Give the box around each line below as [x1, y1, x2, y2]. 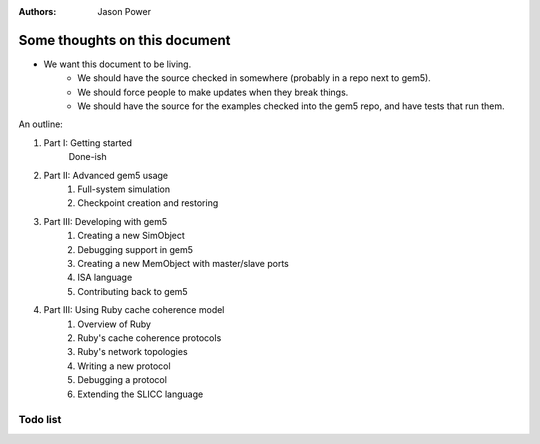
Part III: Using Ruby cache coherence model [43, 304, 225, 316]
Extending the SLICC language [77, 388, 204, 400]
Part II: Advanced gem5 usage [43, 169, 169, 181]
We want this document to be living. [43, 58, 192, 70]
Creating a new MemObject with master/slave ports [77, 257, 290, 269]
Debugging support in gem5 [77, 243, 194, 255]
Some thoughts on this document [18, 31, 231, 49]
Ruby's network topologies [77, 346, 189, 358]
